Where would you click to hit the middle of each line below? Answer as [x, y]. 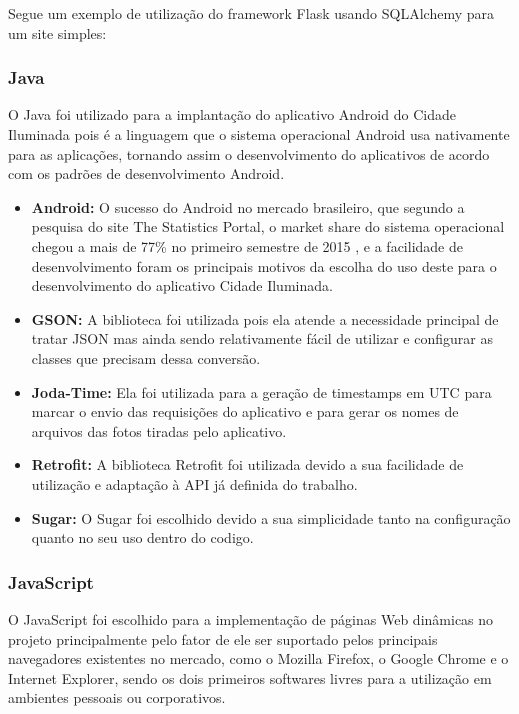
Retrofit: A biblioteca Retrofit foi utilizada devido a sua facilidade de [247, 464]
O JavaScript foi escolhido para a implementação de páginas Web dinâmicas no [251, 618]
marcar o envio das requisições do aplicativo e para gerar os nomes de [245, 411]
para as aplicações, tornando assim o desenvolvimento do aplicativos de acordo [249, 153]
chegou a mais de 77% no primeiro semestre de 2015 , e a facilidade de [247, 245]
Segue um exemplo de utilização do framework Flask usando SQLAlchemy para [251, 13]
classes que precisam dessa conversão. [146, 357]
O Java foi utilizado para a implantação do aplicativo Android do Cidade [232, 114]
